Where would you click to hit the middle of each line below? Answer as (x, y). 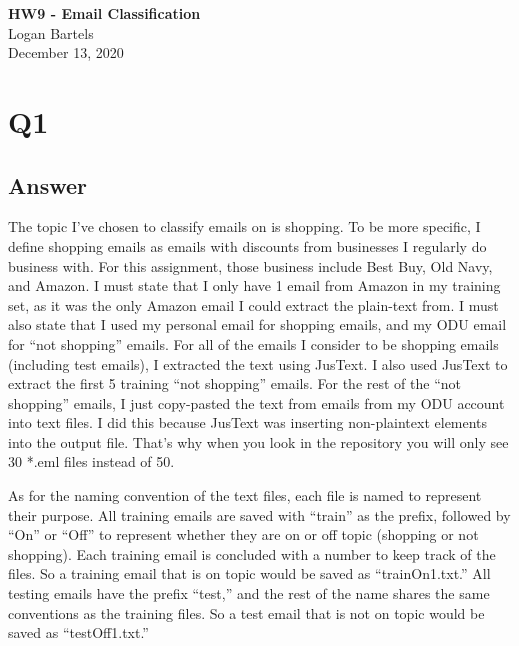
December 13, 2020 (66, 52)
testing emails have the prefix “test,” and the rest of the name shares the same (249, 593)
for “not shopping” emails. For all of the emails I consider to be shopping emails (253, 343)
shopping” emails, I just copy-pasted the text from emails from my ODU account (256, 402)
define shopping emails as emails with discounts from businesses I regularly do (247, 245)
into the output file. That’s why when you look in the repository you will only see (258, 441)
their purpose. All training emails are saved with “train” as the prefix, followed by (259, 514)
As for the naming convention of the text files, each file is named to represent (245, 495)
